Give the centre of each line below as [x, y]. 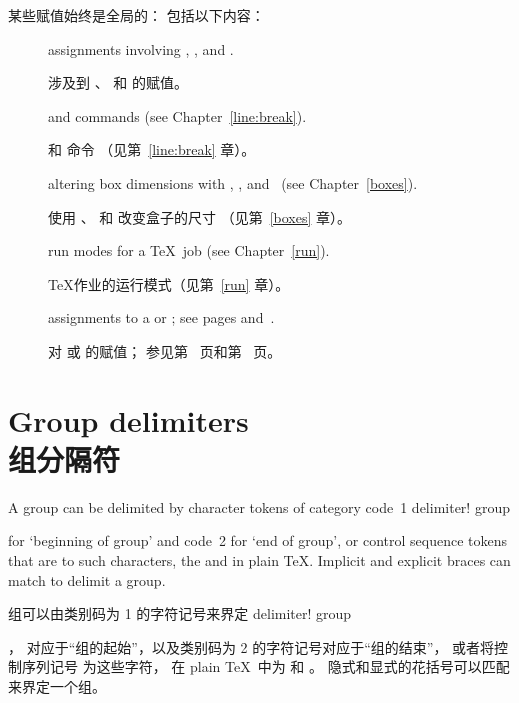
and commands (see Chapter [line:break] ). [177, 115]
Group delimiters [128, 419]
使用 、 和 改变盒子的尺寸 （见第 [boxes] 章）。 [200, 216]
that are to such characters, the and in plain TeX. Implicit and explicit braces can [259, 560]
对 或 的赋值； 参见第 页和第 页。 [165, 350]
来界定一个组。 [57, 686]
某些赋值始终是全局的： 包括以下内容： [136, 15]
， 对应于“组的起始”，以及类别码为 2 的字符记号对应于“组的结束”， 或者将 [251, 646]
